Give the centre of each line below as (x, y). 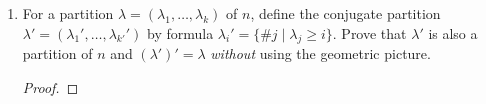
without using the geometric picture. (320, 53)
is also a (453, 32)
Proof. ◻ (50, 86)
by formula (180, 32)
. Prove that (369, 32)
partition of (57, 53)
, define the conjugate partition (345, 13)
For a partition (68, 13)
